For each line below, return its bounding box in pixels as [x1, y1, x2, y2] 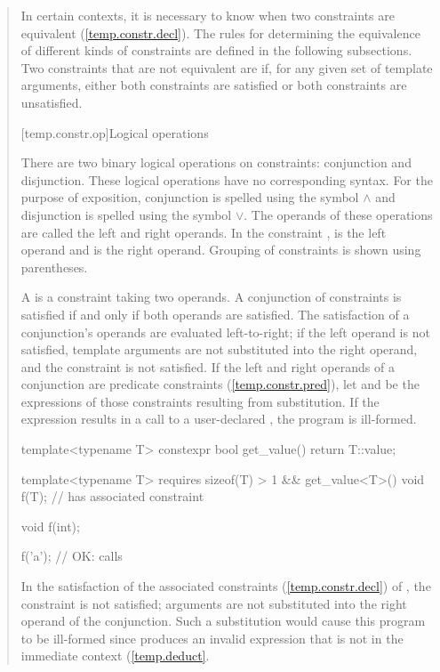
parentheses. [20, 257, 88, 276]
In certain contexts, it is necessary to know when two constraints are [20, 6, 395, 24]
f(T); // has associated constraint [20, 487, 204, 506]
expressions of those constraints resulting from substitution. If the [20, 392, 380, 410]
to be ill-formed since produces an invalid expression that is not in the [20, 628, 404, 647]
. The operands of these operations [244, 205, 433, 223]
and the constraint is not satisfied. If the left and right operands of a [20, 357, 395, 376]
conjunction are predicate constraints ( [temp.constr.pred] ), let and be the [20, 375, 420, 393]
